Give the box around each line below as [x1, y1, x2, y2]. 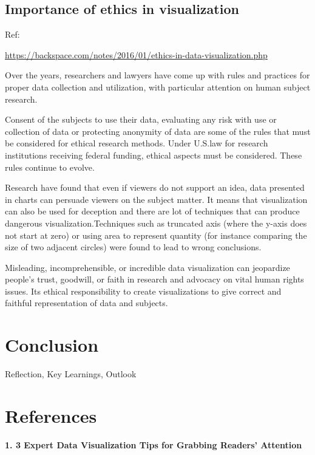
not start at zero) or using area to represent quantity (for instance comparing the [5, 228, 307, 241]
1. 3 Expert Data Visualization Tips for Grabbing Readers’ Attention [5, 438, 302, 451]
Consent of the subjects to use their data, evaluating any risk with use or [5, 113, 277, 126]
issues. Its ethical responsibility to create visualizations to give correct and [5, 284, 282, 297]
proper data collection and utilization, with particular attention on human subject [5, 80, 311, 93]
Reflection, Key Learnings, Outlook [5, 368, 137, 380]
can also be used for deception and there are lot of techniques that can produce [5, 205, 300, 217]
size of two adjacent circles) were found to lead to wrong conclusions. [5, 241, 262, 253]
